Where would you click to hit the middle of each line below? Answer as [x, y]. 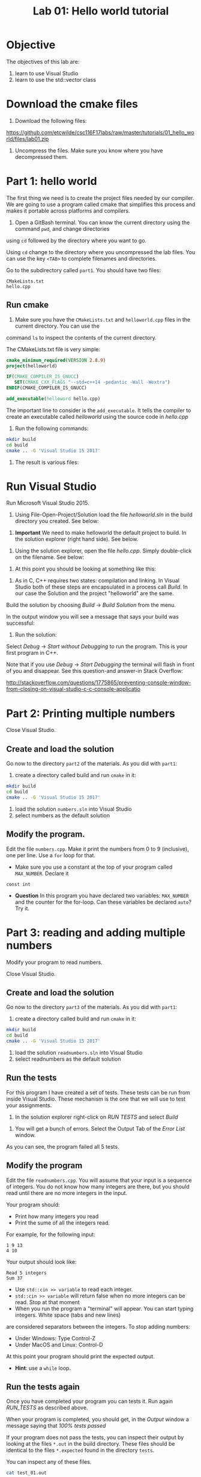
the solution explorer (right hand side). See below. [76, 539]
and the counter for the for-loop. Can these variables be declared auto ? [103, 902]
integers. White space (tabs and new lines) [68, 1315]
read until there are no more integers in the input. [67, 1193]
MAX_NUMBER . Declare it [42, 873]
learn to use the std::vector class [55, 80]
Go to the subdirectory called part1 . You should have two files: [84, 270]
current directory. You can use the [57, 326]
